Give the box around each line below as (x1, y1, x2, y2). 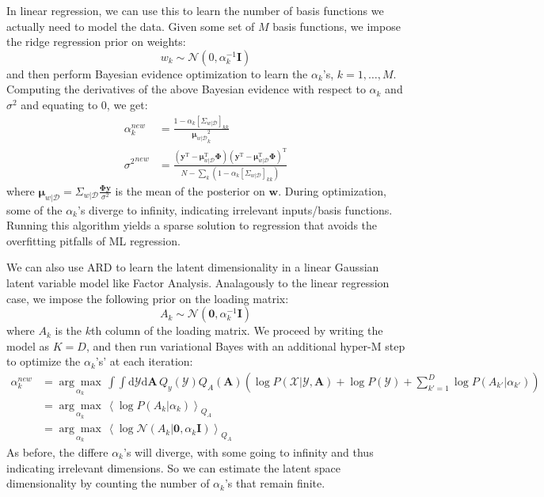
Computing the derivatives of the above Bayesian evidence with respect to (6, 81, 366, 97)
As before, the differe (6, 443, 108, 460)
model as (6, 337, 50, 354)
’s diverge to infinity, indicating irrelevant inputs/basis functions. (77, 201, 393, 218)
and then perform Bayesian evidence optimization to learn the (6, 65, 308, 82)
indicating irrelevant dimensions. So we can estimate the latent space (6, 459, 340, 476)
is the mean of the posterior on (115, 182, 265, 199)
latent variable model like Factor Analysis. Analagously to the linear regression (6, 275, 390, 291)
